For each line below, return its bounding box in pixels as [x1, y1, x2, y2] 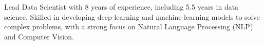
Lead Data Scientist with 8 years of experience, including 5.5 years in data [4, 2, 239, 12]
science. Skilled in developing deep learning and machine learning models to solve [4, 11, 260, 22]
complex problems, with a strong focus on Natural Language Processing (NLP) [4, 21, 253, 32]
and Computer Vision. [4, 31, 74, 41]
